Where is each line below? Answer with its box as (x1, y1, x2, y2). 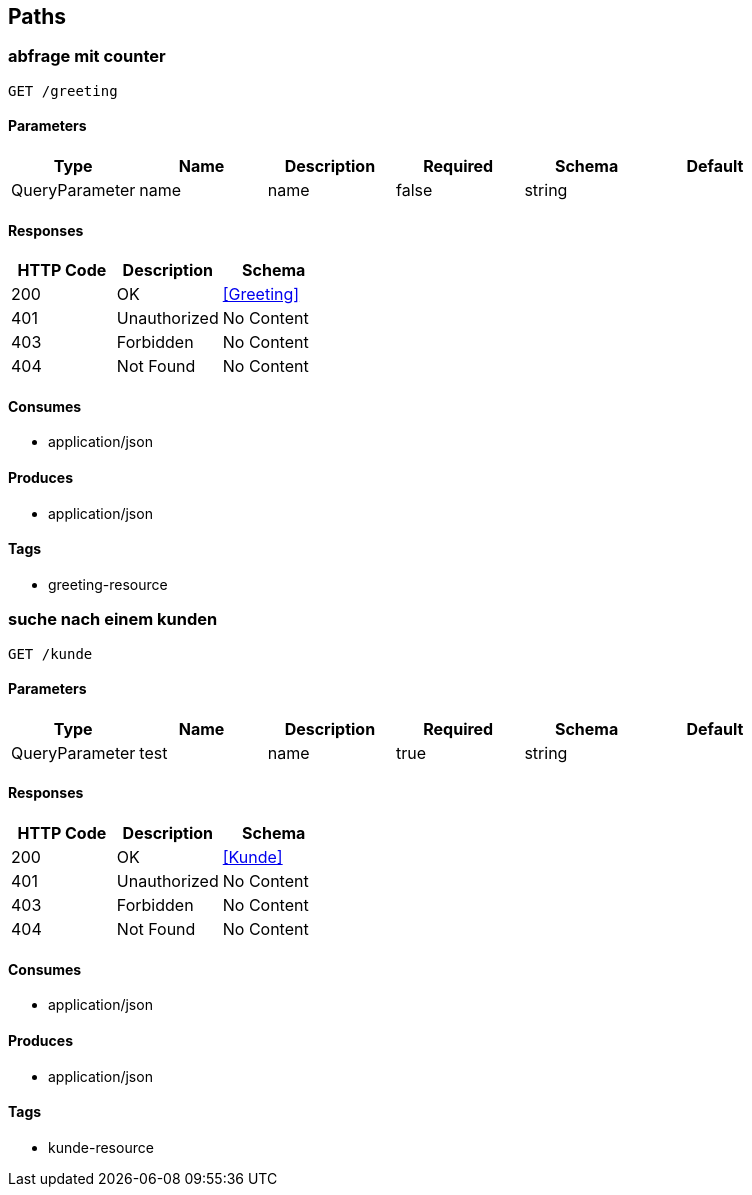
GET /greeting (8, 82, 118, 99)
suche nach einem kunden (8, 609, 218, 630)
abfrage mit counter (8, 46, 166, 67)
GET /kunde (8, 645, 93, 662)
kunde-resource (48, 1138, 154, 1156)
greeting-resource (48, 575, 168, 593)
